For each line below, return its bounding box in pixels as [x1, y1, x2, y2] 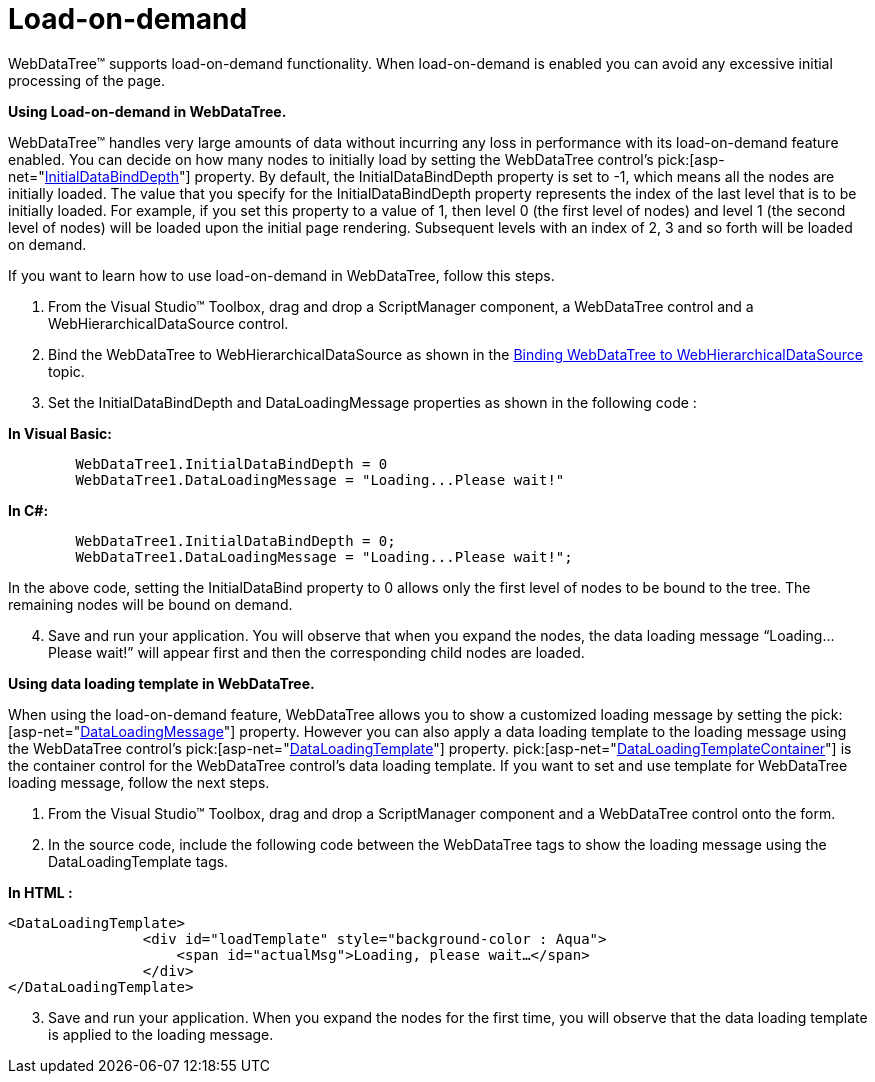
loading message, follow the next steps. [8, 773, 270, 791]
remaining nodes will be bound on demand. [8, 595, 293, 613]
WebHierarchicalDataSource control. [48, 314, 289, 332]
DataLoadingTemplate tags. [48, 852, 229, 870]
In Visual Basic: [8, 424, 112, 442]
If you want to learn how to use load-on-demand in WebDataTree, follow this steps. [8, 266, 555, 284]
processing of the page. [8, 71, 165, 89]
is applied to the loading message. [48, 1025, 274, 1043]
